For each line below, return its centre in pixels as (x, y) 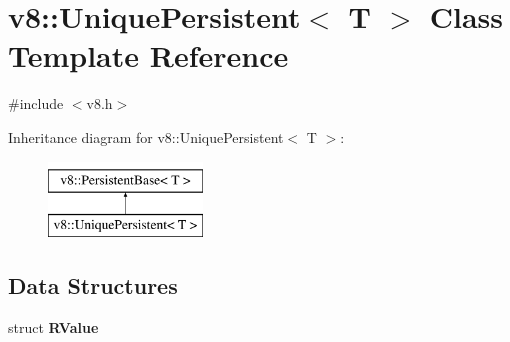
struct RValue (53, 326)
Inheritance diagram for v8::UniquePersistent (146, 136)
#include (36, 103)
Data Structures (93, 285)
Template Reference (148, 55)
